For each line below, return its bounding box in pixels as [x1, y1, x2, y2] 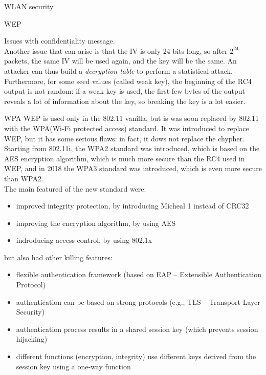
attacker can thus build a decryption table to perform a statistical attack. [4, 65, 233, 76]
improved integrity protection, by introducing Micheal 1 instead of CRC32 [16, 200, 249, 211]
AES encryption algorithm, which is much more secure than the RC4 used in [4, 153, 245, 163]
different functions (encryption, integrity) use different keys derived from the [16, 351, 256, 362]
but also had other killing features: [4, 252, 113, 262]
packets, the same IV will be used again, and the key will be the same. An [4, 55, 237, 66]
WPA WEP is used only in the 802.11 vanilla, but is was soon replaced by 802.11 [4, 113, 259, 123]
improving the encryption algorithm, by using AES [16, 217, 176, 228]
